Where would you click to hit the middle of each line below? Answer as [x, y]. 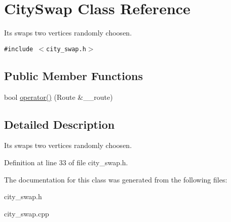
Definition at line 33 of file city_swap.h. [66, 162]
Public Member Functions [73, 75]
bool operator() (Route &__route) [59, 97]
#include [19, 49]
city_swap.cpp [27, 213]
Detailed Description [60, 124]
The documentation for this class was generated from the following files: [116, 179]
